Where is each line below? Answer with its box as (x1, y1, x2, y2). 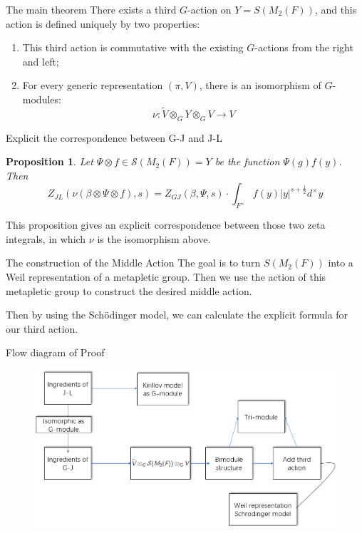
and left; (22, 53, 59, 68)
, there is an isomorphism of (199, 78, 321, 93)
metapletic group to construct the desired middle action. (6, 283, 252, 298)
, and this (314, 2, 357, 16)
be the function (214, 154, 280, 169)
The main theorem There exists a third (6, 2, 177, 16)
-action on (187, 2, 232, 16)
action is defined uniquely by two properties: (6, 16, 200, 31)
